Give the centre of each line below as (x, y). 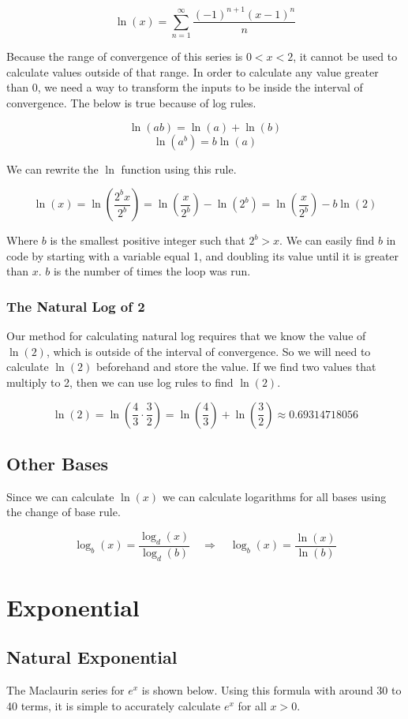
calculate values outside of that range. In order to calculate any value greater (193, 71)
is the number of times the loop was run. (152, 271)
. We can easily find (327, 240)
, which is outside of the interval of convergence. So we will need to (208, 351)
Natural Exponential (92, 657)
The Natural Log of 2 (76, 306)
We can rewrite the (52, 169)
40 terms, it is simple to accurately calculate (114, 705)
